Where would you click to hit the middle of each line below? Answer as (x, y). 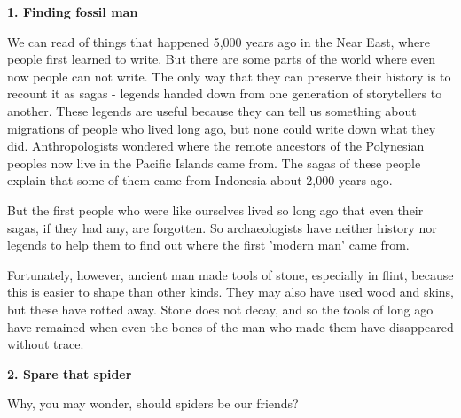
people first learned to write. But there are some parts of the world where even (221, 59)
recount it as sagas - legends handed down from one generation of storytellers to (225, 93)
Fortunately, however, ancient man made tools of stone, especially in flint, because (230, 274)
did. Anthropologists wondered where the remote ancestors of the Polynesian (216, 146)
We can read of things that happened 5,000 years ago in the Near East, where (219, 41)
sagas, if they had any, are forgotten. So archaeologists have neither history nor (222, 227)
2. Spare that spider (70, 373)
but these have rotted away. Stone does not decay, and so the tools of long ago (220, 309)
